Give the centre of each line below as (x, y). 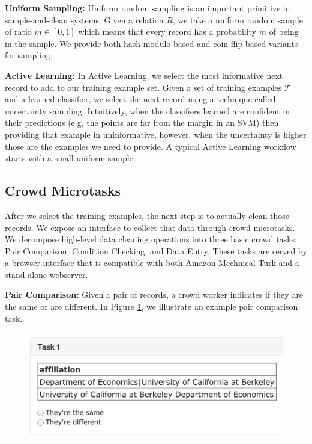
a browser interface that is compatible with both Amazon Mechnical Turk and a (152, 263)
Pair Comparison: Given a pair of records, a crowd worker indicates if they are (154, 294)
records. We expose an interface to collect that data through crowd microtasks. (150, 227)
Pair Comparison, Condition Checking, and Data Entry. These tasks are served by (156, 251)
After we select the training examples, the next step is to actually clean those (147, 215)
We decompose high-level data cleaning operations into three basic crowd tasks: (151, 239)
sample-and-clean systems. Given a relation (84, 20)
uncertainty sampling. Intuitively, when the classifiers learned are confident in (147, 110)
